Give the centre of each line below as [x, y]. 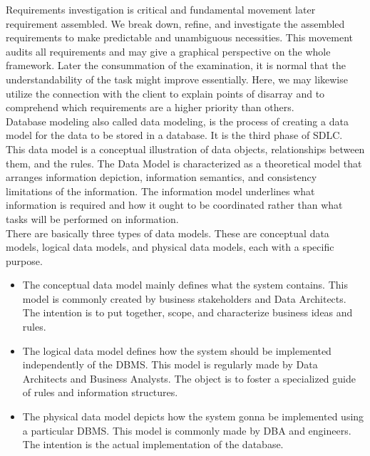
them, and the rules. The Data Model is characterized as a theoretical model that [184, 163]
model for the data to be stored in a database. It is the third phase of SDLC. [174, 135]
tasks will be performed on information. [92, 218]
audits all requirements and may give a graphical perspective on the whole [168, 51]
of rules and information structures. [100, 392]
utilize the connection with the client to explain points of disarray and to [165, 93]
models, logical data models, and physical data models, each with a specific [170, 247]
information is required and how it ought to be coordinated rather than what [174, 205]
